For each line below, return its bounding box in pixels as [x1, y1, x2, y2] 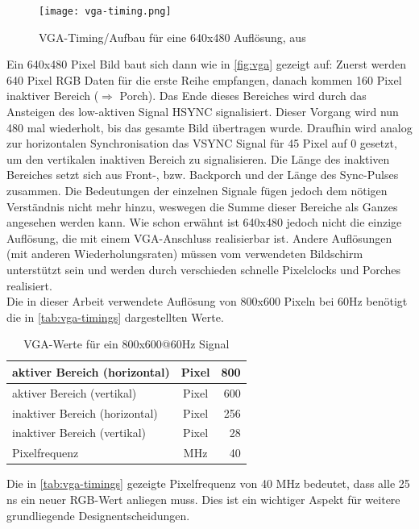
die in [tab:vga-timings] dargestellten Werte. [6, 308, 224, 325]
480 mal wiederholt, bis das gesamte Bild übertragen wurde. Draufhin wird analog [6, 119, 413, 135]
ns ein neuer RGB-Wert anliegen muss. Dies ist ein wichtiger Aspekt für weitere [6, 491, 400, 507]
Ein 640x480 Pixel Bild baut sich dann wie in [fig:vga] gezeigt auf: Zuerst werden [6, 56, 406, 73]
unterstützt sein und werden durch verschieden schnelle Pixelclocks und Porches [6, 260, 401, 277]
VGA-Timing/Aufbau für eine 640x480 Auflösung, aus [39, 28, 306, 45]
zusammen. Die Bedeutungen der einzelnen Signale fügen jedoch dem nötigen [6, 182, 388, 198]
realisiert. [6, 277, 52, 294]
